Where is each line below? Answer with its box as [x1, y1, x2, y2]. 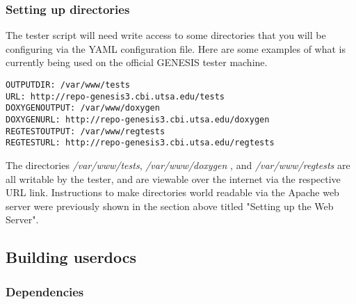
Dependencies [6, 282, 84, 300]
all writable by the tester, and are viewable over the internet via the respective [6, 171, 341, 186]
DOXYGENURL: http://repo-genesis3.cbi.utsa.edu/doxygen [6, 114, 270, 125]
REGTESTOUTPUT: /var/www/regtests [6, 126, 165, 136]
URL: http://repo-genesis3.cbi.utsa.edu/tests [6, 91, 225, 102]
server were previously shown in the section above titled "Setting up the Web [6, 198, 334, 213]
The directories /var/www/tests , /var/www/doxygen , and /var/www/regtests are [6, 157, 350, 172]
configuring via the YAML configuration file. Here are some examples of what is [6, 41, 346, 56]
